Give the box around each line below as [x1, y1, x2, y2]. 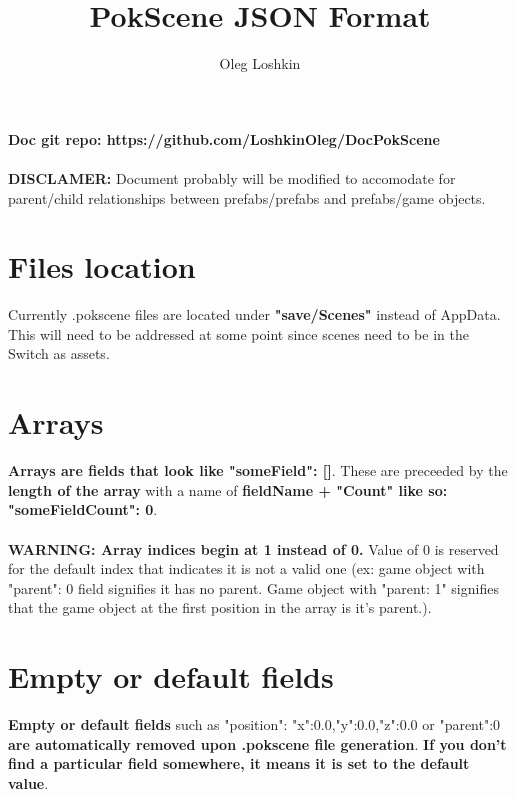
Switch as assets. [8, 343, 110, 364]
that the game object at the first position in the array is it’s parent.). [8, 597, 432, 618]
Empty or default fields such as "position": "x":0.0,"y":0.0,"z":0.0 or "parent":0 [8, 714, 501, 734]
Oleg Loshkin [219, 53, 301, 74]
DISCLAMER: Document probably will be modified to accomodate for [8, 167, 456, 188]
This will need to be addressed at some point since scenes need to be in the [8, 323, 469, 344]
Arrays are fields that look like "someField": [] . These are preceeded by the [8, 460, 508, 481]
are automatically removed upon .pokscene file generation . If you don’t [8, 733, 507, 754]
